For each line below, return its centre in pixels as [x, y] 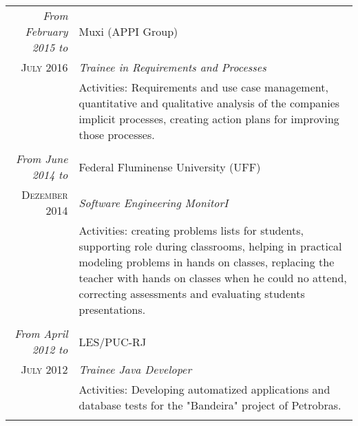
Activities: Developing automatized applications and [204, 389]
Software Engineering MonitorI [154, 202]
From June [42, 159]
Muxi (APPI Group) [128, 31]
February [46, 31]
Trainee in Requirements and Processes [172, 67]
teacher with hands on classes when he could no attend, [213, 278]
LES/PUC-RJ [113, 341]
